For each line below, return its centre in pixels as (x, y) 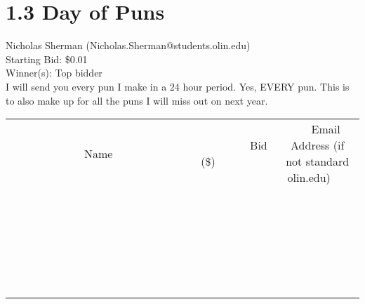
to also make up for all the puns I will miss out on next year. (137, 100)
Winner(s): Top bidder (54, 73)
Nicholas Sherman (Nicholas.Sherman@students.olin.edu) (128, 45)
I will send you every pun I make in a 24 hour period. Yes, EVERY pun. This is (178, 86)
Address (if (318, 145)
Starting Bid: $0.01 (47, 59)
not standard (318, 161)
